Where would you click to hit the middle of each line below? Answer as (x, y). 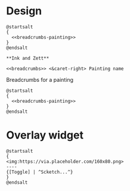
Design (24, 11)
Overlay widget (45, 135)
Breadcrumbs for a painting (40, 79)
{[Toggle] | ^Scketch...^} (40, 172)
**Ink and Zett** (28, 58)
